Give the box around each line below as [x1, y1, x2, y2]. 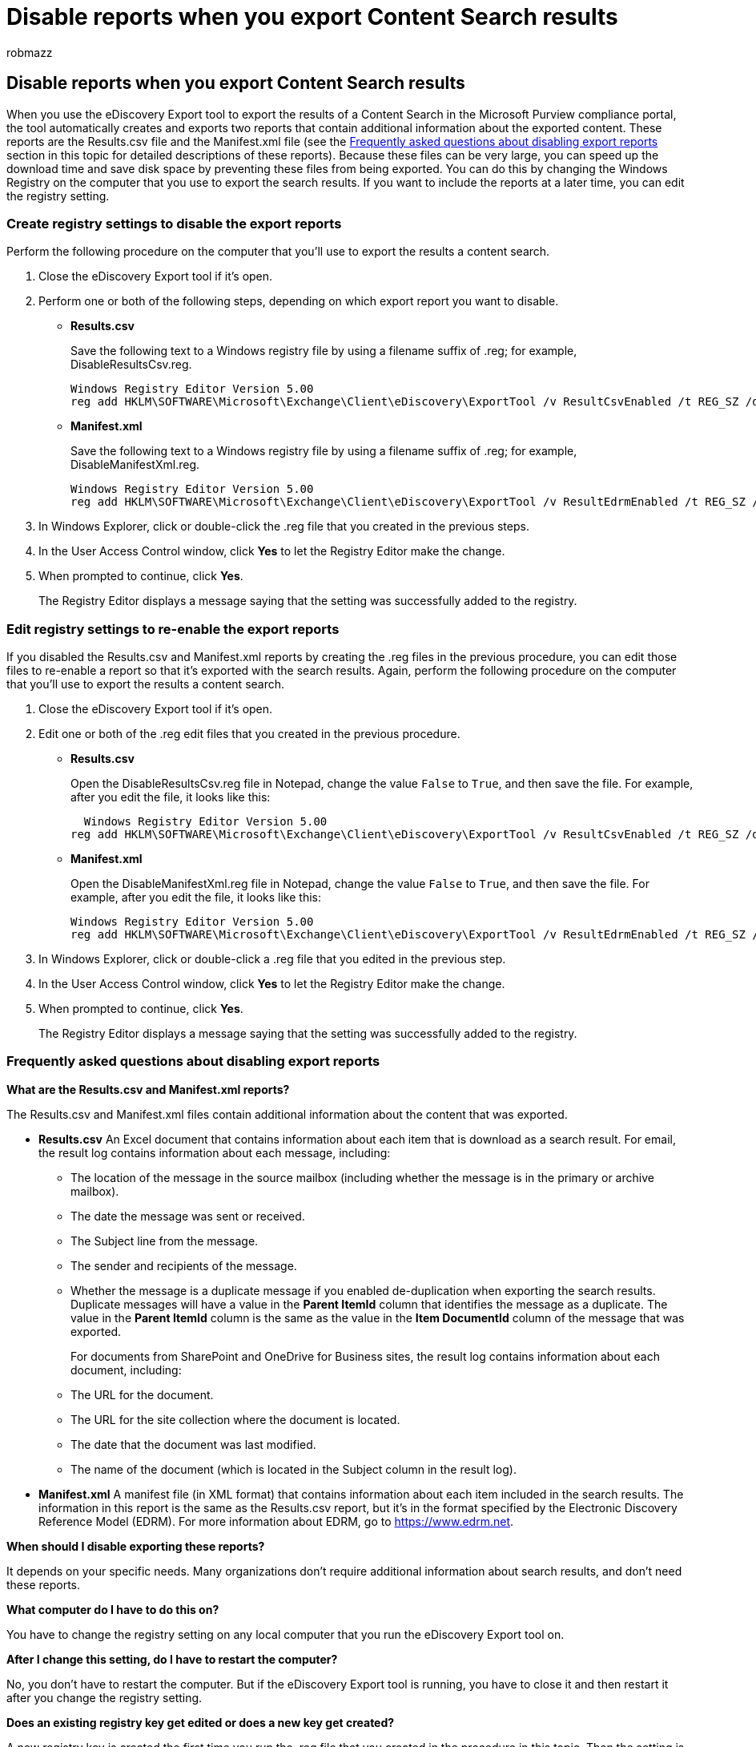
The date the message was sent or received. [70, 1208, 305, 1223]
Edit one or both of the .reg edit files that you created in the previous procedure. [38, 727, 460, 741]
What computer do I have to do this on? [6, 1602, 219, 1616]
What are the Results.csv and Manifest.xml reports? [6, 1082, 290, 1096]
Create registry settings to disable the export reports [6, 215, 342, 232]
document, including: [70, 1362, 182, 1377]
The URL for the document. [70, 1387, 214, 1402]
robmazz [6, 45, 53, 59]
